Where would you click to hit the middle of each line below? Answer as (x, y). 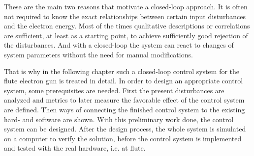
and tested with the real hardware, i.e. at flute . (75, 148)
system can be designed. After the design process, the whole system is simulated (125, 129)
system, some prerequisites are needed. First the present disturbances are (114, 90)
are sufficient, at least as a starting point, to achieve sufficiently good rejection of (126, 35)
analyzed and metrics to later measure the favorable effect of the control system (124, 100)
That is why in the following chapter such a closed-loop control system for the (122, 71)
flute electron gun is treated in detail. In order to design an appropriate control (124, 81)
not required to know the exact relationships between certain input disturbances (125, 16)
